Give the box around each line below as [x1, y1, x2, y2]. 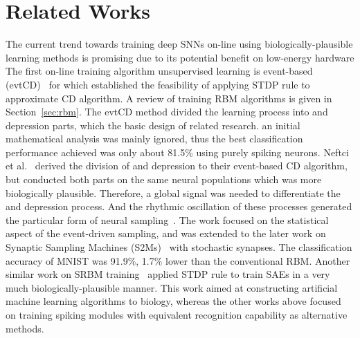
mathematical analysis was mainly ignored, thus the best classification [6, 131, 303, 146]
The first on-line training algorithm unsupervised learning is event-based [6, 64, 313, 78]
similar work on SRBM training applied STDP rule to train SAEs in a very [6, 267, 330, 281]
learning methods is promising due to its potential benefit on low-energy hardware [6, 50, 354, 64]
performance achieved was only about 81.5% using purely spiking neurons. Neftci [6, 144, 349, 159]
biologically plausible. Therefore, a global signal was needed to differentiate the [6, 185, 341, 200]
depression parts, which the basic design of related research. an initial [6, 118, 300, 132]
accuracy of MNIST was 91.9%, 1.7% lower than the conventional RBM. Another [6, 253, 350, 267]
